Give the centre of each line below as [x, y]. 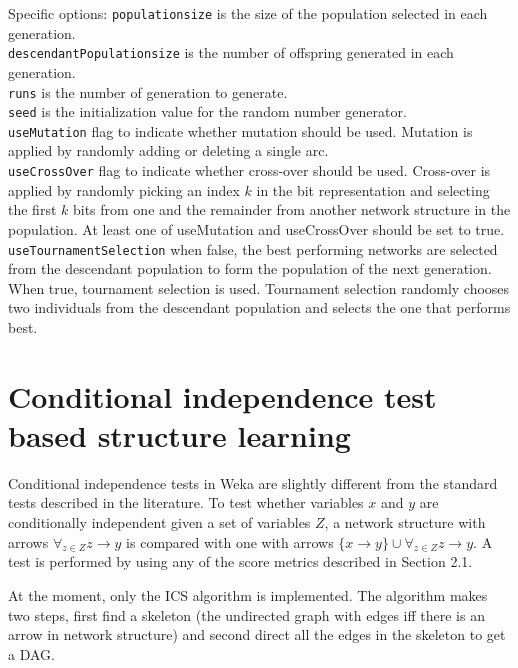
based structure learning [179, 434]
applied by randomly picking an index [124, 189]
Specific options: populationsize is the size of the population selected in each [248, 13]
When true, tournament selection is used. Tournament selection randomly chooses [259, 287]
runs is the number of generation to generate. [148, 91]
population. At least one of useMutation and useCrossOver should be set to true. [256, 228]
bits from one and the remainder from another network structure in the [291, 209]
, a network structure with [405, 522]
